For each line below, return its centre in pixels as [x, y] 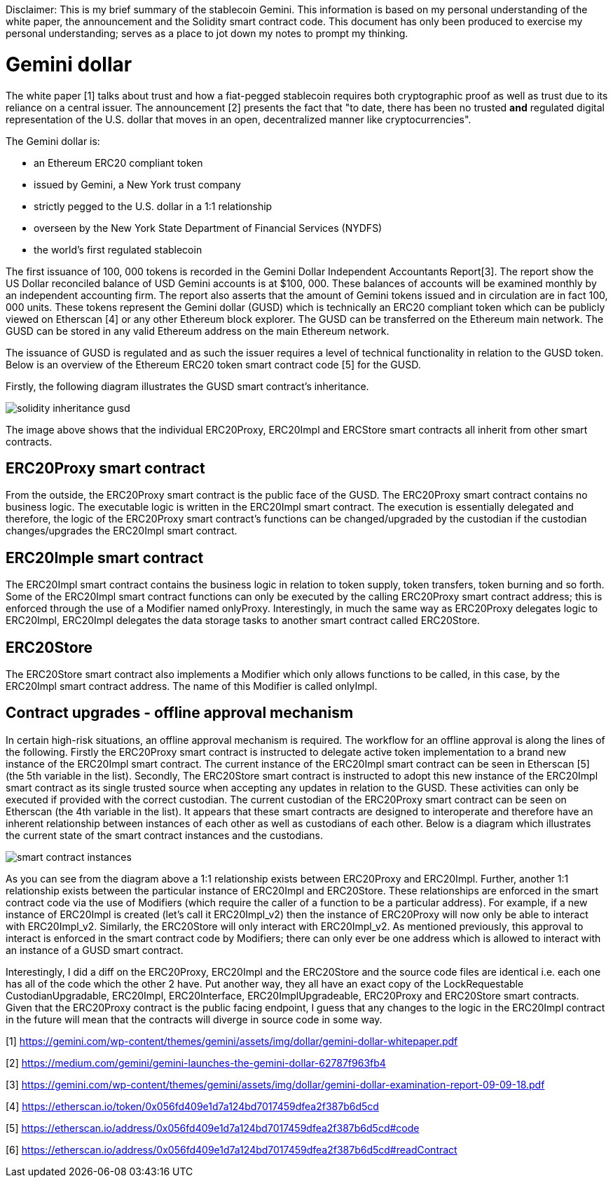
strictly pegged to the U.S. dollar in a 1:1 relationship [153, 206]
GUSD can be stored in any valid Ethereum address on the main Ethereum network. [198, 331]
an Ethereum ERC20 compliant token [118, 162]
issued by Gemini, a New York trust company [137, 184]
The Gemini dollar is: [53, 141]
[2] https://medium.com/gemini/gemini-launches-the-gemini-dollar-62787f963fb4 [196, 1063]
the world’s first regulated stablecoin [118, 249]
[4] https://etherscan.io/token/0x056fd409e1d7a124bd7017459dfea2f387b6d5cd [192, 1106]
